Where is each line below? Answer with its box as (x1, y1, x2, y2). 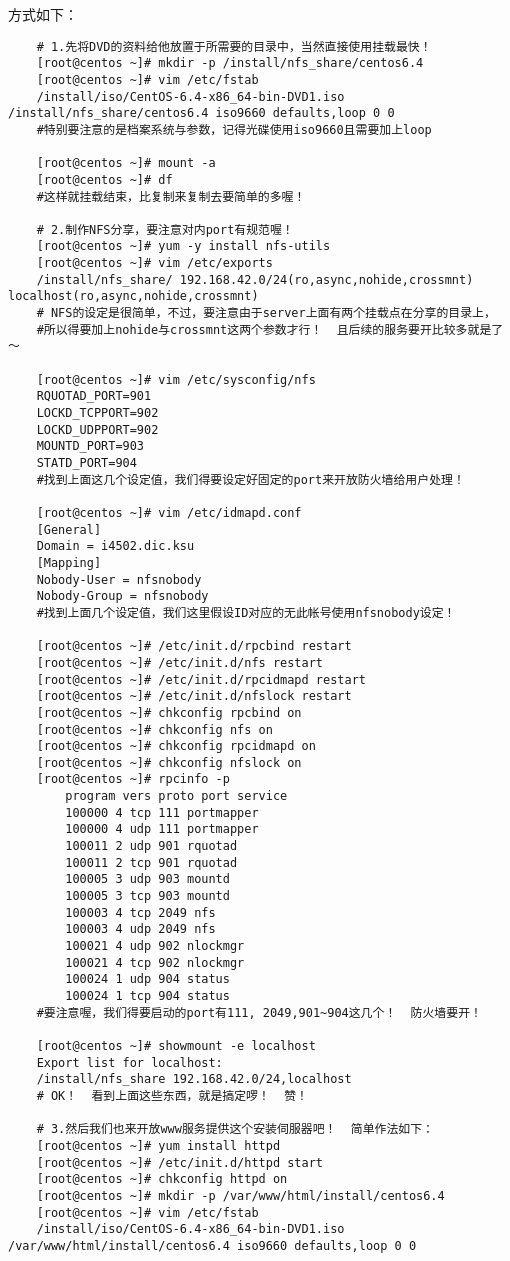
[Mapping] (36, 555, 102, 570)
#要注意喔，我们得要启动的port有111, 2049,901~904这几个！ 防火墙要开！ (36, 1005, 482, 1020)
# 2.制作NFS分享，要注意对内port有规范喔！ (36, 222, 294, 237)
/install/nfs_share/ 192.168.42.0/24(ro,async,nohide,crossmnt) (36, 272, 474, 287)
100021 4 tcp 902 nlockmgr (65, 955, 245, 970)
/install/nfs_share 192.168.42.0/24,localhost (36, 1072, 352, 1087)
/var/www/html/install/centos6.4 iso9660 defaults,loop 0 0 (8, 1238, 417, 1253)
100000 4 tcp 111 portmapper (65, 805, 259, 820)
